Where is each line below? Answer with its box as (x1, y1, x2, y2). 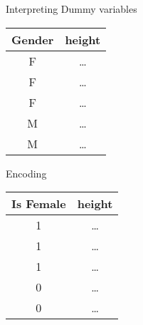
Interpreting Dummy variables (6, 1, 137, 16)
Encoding (6, 165, 47, 180)
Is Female (11, 195, 66, 212)
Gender (11, 31, 54, 48)
